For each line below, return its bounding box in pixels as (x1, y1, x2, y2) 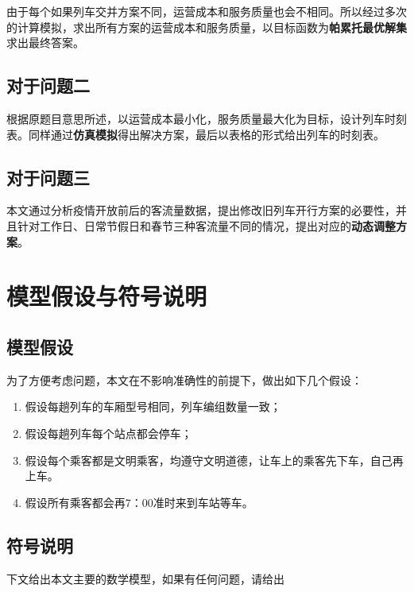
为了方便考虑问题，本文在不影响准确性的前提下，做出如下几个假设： (6, 371, 362, 388)
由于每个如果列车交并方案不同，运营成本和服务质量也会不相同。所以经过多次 (6, 3, 407, 19)
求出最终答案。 (6, 34, 84, 51)
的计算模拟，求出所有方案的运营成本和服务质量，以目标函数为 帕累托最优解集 (6, 18, 407, 35)
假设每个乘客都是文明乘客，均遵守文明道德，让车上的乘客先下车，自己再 (25, 451, 404, 468)
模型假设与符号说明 (6, 280, 207, 312)
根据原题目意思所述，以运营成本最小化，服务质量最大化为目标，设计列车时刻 (6, 110, 407, 126)
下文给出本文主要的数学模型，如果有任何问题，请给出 (6, 570, 284, 586)
